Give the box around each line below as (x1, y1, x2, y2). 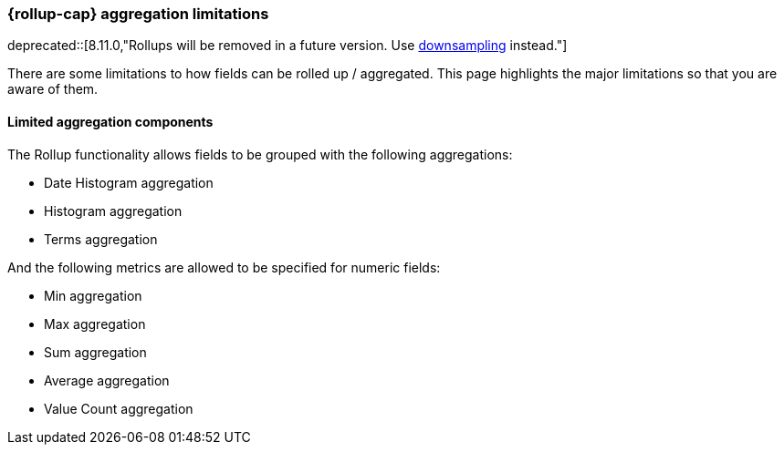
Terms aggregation (44, 231, 158, 247)
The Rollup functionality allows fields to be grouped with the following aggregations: (7, 146, 513, 162)
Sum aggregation (44, 344, 147, 360)
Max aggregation (44, 315, 146, 332)
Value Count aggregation (44, 400, 193, 416)
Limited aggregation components (7, 113, 214, 129)
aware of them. (7, 81, 99, 98)
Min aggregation (44, 287, 142, 303)
